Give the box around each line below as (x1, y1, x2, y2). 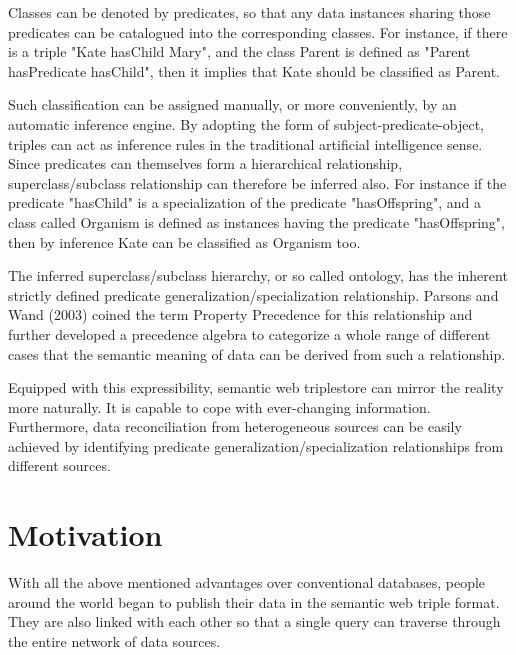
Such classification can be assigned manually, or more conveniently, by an (8, 94, 457, 115)
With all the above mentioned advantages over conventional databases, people (8, 572, 486, 593)
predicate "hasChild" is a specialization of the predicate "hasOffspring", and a (8, 192, 481, 213)
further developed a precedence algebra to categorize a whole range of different (8, 323, 491, 344)
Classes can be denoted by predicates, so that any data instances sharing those (8, 2, 491, 22)
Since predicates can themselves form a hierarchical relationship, (8, 153, 403, 174)
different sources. (8, 455, 111, 476)
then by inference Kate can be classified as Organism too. (8, 231, 361, 252)
